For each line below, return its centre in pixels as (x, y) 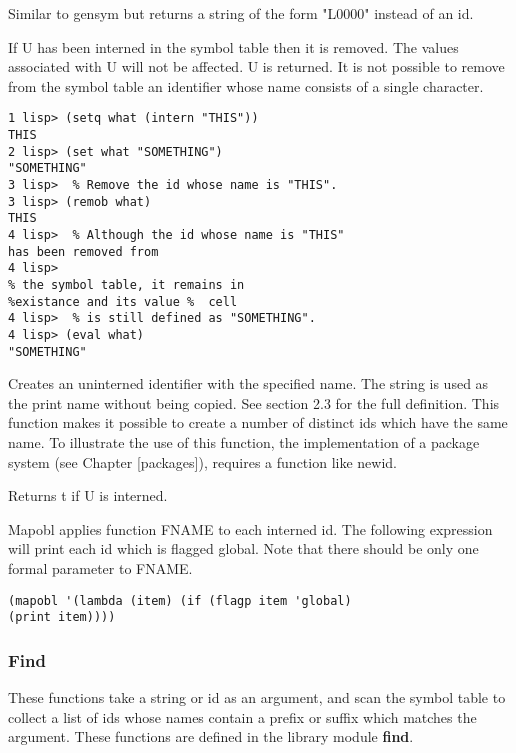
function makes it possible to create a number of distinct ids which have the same (258, 422)
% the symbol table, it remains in (126, 284)
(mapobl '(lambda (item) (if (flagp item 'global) (180, 600)
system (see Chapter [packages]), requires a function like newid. (202, 461)
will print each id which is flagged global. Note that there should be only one (243, 548)
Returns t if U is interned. (88, 495)
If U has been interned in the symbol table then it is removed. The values (233, 46)
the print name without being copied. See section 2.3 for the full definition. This (254, 402)
